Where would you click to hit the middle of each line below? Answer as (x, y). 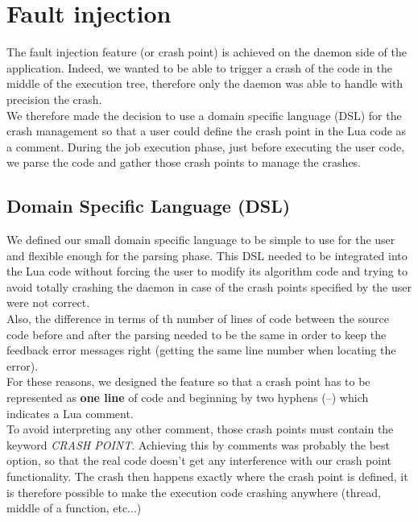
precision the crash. (54, 99)
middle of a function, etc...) (74, 508)
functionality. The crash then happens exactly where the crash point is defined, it (207, 476)
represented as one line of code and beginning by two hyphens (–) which (188, 398)
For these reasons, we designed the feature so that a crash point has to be (188, 381)
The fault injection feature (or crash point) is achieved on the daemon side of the (207, 52)
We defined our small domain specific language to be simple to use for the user (201, 240)
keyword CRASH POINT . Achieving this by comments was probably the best (199, 444)
